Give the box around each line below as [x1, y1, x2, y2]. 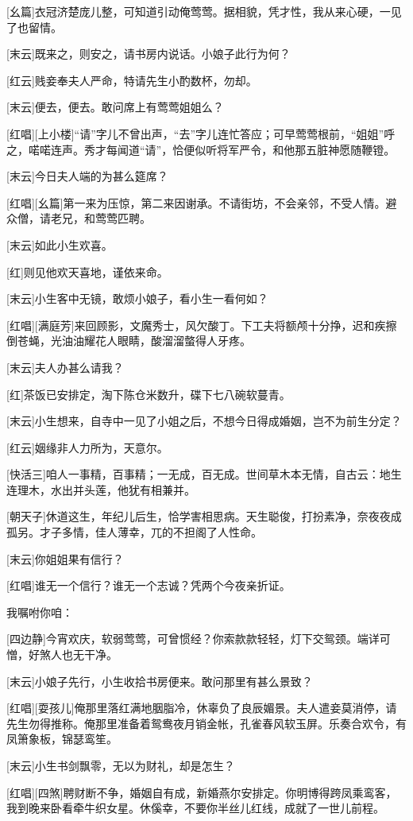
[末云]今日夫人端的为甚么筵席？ [6, 168, 168, 184]
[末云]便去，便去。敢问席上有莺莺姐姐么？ [6, 99, 224, 115]
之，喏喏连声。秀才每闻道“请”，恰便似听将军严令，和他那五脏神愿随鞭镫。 [6, 141, 396, 157]
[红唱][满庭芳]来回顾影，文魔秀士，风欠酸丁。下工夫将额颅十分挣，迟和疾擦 [6, 316, 397, 333]
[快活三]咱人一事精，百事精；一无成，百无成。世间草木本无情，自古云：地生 [6, 466, 402, 482]
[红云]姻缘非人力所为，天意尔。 [6, 439, 168, 455]
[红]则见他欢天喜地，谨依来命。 [6, 263, 168, 280]
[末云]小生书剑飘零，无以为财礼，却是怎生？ [6, 757, 235, 773]
